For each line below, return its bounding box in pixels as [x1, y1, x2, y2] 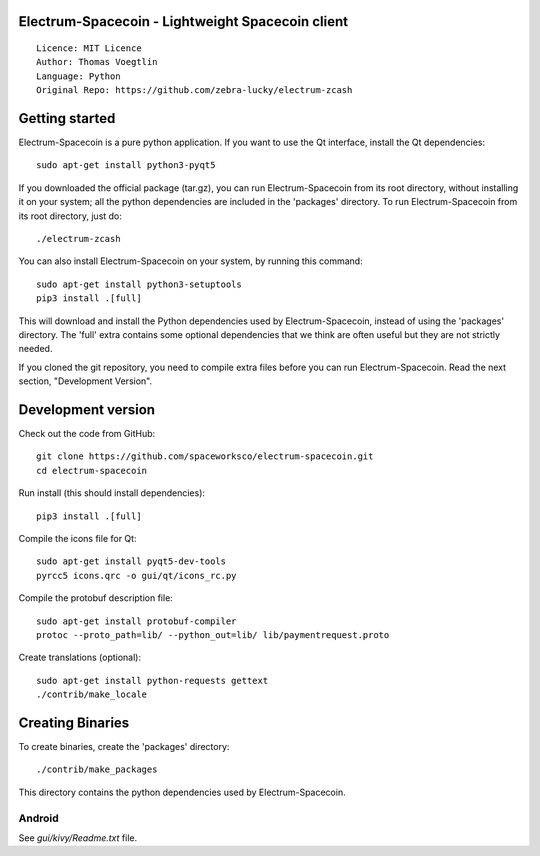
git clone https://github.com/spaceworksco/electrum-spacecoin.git [36, 451, 374, 462]
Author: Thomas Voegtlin [36, 56, 158, 68]
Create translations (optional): [18, 651, 142, 664]
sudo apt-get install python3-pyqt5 [36, 160, 216, 171]
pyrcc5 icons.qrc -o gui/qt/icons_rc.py [36, 570, 237, 581]
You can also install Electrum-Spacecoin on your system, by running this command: [18, 255, 364, 267]
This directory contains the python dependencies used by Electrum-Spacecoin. [18, 786, 346, 798]
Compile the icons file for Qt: [18, 533, 137, 545]
